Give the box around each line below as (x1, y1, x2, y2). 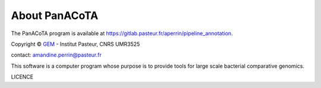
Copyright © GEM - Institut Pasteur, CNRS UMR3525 (11, 40, 140, 48)
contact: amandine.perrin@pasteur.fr (11, 51, 102, 59)
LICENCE (11, 73, 34, 80)
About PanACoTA (11, 9, 99, 22)
